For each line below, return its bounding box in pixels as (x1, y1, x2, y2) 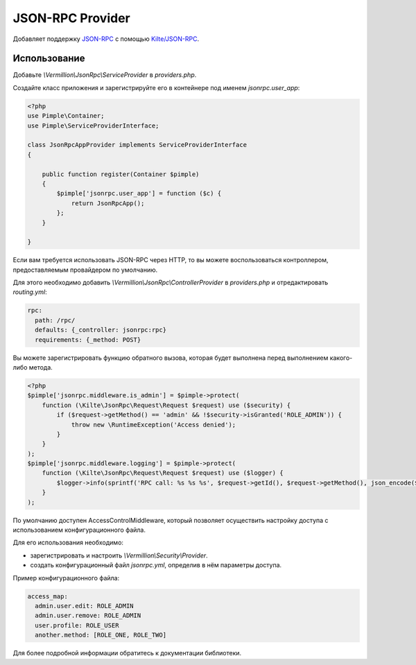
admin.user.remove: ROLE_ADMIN (35, 612, 141, 620)
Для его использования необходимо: (12, 538, 124, 547)
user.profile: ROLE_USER (35, 621, 119, 629)
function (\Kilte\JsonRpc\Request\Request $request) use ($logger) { (42, 469, 284, 477)
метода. (28, 363, 53, 371)
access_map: (27, 592, 69, 600)
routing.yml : (12, 288, 48, 296)
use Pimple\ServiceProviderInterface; (27, 121, 159, 130)
